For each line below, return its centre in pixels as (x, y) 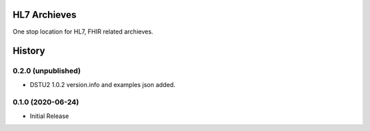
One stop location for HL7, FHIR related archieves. (83, 32)
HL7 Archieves (45, 15)
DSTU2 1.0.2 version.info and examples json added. (103, 84)
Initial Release (49, 116)
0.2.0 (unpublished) (47, 71)
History (29, 51)
